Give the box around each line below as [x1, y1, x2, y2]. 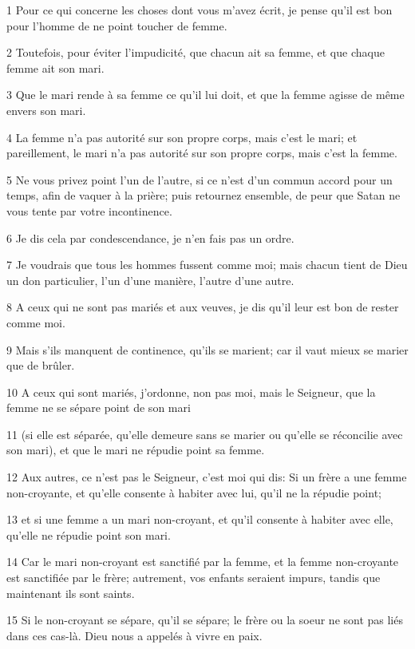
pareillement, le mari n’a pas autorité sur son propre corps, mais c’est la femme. [6, 144, 397, 161]
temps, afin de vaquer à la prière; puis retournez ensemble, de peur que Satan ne [6, 187, 401, 204]
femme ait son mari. [6, 59, 105, 76]
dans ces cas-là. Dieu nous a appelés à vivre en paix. [6, 627, 263, 643]
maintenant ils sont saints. [6, 584, 135, 601]
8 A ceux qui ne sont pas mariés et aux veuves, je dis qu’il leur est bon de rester [6, 299, 399, 315]
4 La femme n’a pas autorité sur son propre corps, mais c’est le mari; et [6, 129, 358, 145]
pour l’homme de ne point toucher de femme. [6, 17, 227, 34]
